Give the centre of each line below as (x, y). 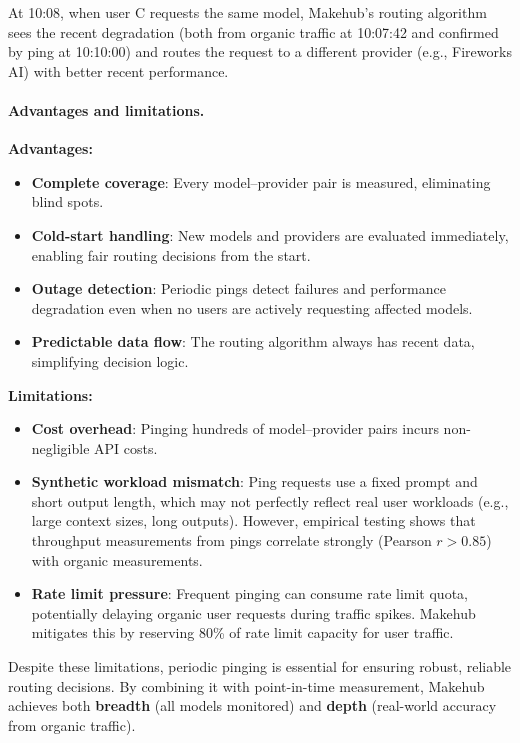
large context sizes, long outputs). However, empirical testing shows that (253, 520)
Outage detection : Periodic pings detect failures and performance (238, 288)
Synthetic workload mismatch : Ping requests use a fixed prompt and (254, 481)
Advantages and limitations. (106, 109)
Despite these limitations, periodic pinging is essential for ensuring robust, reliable (260, 666)
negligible (60, 447)
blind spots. (67, 201)
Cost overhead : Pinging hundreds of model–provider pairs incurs (235, 428)
